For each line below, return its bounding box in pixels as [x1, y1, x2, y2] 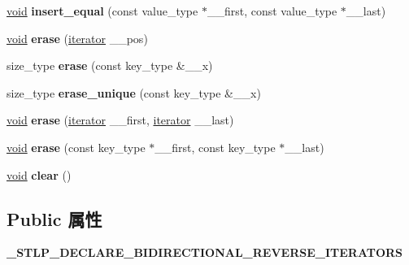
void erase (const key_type [7, 138, 146, 155]
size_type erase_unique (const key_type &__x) [7, 84, 261, 101]
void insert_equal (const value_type [7, 2, 198, 19]
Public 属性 [7, 206, 102, 231]
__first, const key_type [154, 138, 276, 155]
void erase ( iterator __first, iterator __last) [7, 111, 234, 128]
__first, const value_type [207, 2, 337, 19]
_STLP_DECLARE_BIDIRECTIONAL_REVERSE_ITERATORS [7, 244, 403, 261]
